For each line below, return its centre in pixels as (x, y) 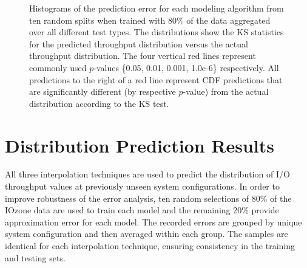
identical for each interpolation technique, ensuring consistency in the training (150, 246)
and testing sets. (35, 257)
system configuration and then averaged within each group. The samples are (147, 234)
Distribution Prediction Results (140, 145)
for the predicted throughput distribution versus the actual (139, 43)
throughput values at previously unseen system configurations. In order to (142, 186)
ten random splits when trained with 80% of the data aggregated (150, 20)
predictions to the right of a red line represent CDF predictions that (156, 79)
